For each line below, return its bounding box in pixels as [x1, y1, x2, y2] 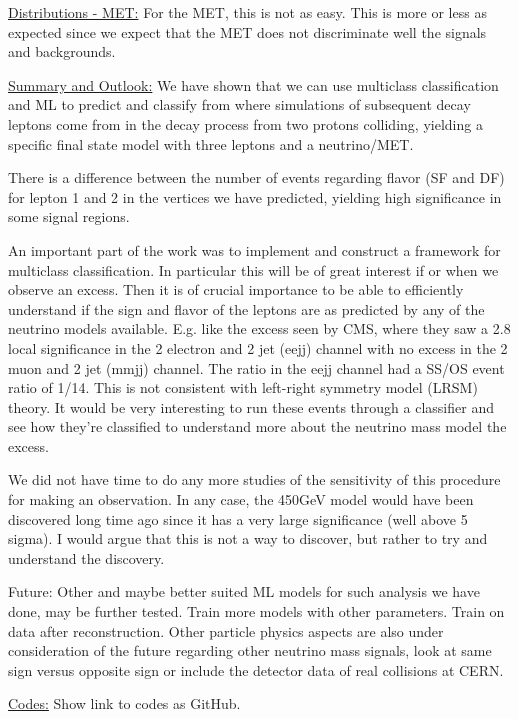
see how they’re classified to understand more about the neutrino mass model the [8, 416, 507, 437]
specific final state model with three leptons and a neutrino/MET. [8, 133, 414, 154]
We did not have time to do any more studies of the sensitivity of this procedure [8, 469, 501, 490]
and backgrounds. [8, 41, 116, 62]
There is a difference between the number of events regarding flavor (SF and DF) [8, 167, 505, 188]
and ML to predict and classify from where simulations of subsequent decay [8, 94, 471, 115]
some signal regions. [8, 206, 130, 227]
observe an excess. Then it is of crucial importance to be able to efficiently [8, 279, 464, 300]
